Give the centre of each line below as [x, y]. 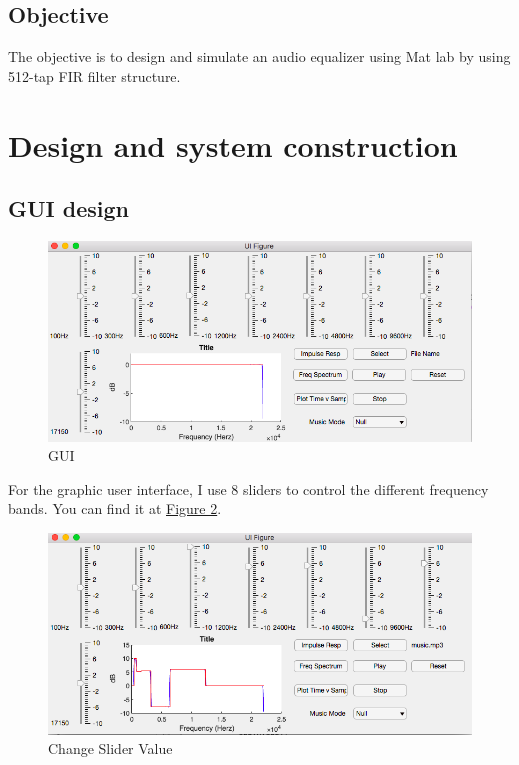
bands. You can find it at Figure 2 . [115, 508]
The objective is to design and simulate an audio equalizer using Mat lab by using [259, 56]
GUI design [68, 208]
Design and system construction [233, 144]
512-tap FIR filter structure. [94, 75]
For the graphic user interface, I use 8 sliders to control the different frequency [248, 488]
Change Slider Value [110, 748]
